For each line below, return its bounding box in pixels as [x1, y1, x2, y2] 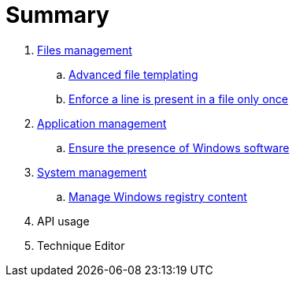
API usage [37, 214, 90, 228]
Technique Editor [37, 238, 125, 252]
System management [37, 165, 147, 179]
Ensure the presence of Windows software [68, 140, 290, 155]
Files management [37, 43, 132, 57]
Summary [6, 2, 109, 28]
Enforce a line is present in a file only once [68, 91, 288, 106]
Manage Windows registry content [68, 189, 247, 203]
